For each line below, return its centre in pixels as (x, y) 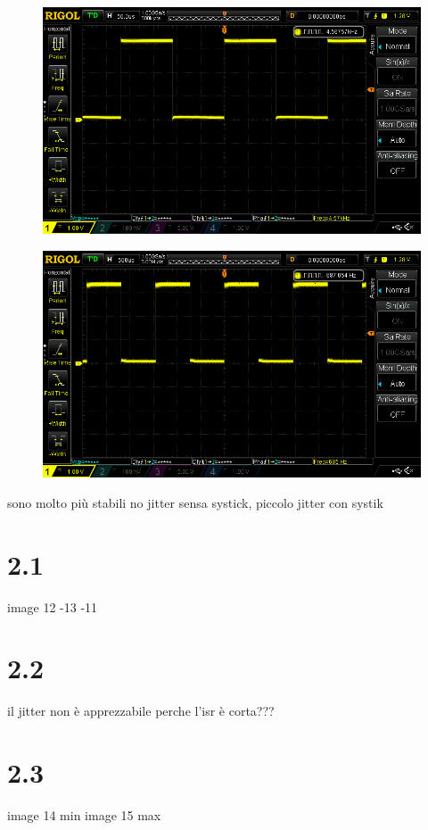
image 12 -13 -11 (53, 606)
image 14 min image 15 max (84, 815)
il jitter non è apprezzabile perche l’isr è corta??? (141, 711)
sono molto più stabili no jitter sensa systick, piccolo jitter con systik (195, 502)
